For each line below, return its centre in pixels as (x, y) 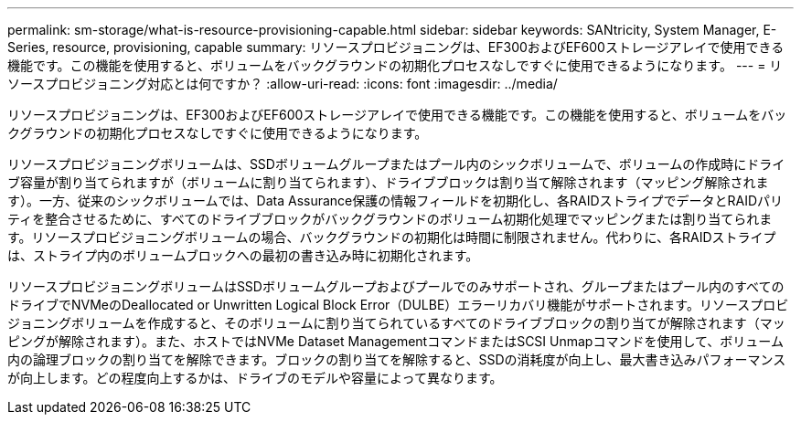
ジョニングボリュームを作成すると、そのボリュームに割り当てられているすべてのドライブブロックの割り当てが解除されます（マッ (396, 323)
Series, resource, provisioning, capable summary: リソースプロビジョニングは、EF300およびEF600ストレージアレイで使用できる (396, 47)
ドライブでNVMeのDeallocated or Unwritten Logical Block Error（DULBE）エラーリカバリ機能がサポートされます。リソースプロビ (398, 305)
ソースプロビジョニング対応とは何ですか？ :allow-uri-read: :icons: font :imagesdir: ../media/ (283, 84)
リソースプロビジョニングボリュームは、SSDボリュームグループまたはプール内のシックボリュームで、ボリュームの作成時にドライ (396, 164)
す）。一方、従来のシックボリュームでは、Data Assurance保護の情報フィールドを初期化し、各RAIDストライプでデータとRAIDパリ (395, 200)
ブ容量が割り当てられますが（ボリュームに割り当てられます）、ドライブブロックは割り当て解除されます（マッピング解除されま (388, 182)
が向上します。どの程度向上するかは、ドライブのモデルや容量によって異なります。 (255, 378)
